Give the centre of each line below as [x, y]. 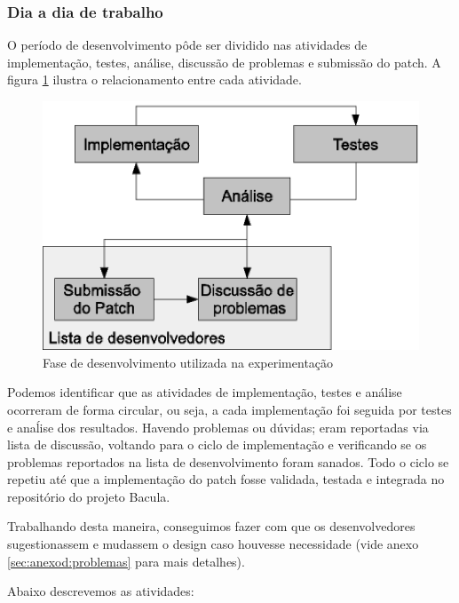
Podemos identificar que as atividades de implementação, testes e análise [205, 392]
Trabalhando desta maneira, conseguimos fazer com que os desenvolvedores [211, 526]
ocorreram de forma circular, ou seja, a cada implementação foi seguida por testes [229, 409]
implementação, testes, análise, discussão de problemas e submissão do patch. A [224, 62]
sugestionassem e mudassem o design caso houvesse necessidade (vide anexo [213, 544]
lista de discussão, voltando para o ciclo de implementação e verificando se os [217, 444]
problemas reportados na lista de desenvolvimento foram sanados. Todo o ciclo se [228, 461]
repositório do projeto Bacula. [89, 496]
